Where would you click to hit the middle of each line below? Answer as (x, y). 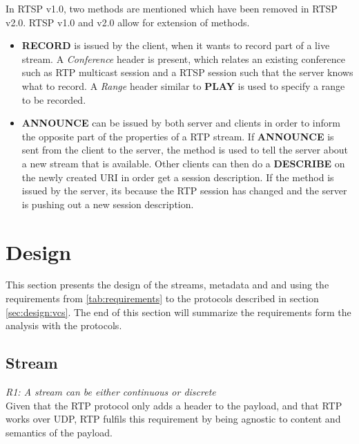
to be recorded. (54, 99)
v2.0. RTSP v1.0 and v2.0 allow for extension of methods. (128, 22)
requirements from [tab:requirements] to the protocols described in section (162, 298)
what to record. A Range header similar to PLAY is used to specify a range (183, 85)
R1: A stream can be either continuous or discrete (111, 392)
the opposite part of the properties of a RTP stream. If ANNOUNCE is (178, 136)
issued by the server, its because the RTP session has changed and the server (184, 191)
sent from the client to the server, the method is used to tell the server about (185, 150)
